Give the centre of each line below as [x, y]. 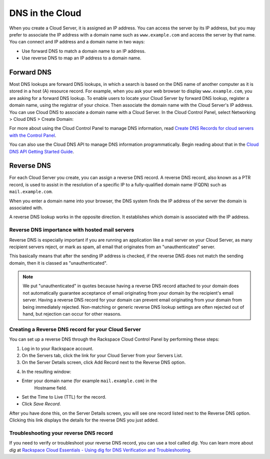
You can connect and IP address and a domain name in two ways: [77, 42]
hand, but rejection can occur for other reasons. [72, 314]
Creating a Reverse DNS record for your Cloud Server [75, 329]
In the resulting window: [46, 372]
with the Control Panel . [33, 135]
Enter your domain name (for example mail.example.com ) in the [89, 381]
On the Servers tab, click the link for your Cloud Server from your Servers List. [102, 355]
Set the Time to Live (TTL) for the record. [64, 397]
